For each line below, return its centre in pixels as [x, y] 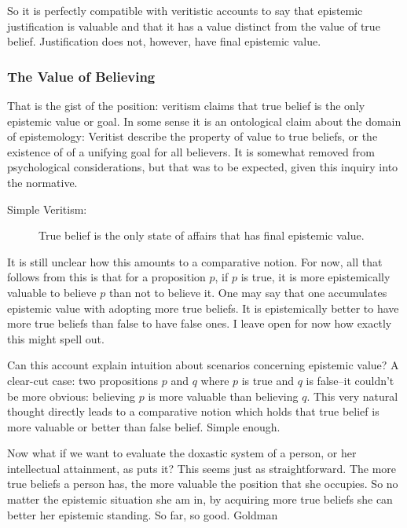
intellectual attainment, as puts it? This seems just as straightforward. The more [202, 468]
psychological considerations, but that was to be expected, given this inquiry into [203, 167]
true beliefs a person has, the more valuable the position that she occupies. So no [203, 484]
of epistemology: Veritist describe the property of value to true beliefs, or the [192, 136]
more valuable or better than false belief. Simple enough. [144, 426]
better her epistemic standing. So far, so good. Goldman [143, 514]
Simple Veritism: [47, 209]
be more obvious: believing [71, 396]
